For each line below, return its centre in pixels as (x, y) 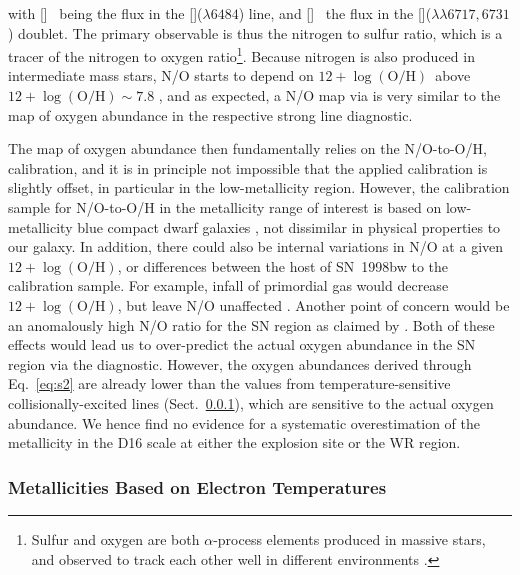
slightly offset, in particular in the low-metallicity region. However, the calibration (259, 187)
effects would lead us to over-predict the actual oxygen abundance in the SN (242, 344)
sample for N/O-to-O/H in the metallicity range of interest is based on (225, 207)
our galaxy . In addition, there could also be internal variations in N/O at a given (256, 246)
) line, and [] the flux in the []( (335, 13)
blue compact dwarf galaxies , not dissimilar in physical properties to (289, 226)
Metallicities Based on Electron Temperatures (197, 486)
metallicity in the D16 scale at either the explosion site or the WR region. (234, 442)
